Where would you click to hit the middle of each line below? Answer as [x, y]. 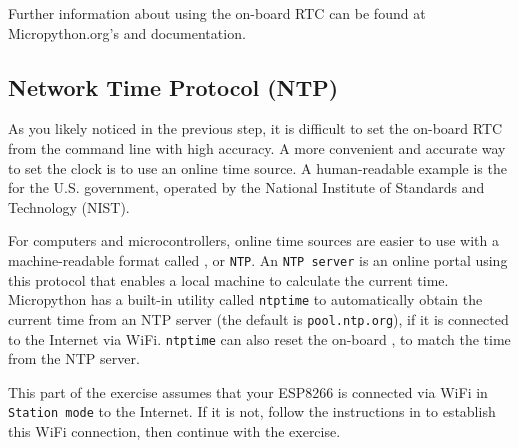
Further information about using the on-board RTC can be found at [217, 13]
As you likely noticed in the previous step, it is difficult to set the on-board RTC [255, 128]
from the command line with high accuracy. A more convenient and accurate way [257, 147]
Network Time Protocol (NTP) [173, 86]
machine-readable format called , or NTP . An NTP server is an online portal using [258, 259]
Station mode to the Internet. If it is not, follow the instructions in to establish [252, 411]
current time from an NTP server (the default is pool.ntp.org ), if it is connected [258, 318]
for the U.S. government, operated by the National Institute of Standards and [246, 187]
